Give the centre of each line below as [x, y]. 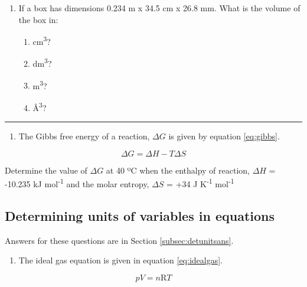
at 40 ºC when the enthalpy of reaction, [178, 170]
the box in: [38, 19]
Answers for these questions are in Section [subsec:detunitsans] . [119, 240]
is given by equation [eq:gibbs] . [224, 136]
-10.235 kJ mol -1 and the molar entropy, [77, 183]
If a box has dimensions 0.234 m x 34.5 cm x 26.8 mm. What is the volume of [159, 8]
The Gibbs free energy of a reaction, [84, 136]
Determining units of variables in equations [140, 216]
